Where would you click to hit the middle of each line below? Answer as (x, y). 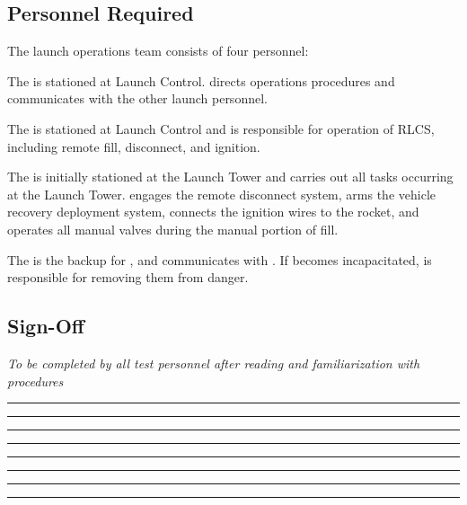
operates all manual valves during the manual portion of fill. (173, 229)
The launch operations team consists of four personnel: (158, 51)
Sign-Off (46, 326)
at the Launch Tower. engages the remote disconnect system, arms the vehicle (221, 194)
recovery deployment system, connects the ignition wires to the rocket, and (213, 212)
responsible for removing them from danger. (128, 277)
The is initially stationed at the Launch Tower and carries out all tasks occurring (230, 177)
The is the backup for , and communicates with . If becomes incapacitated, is (220, 259)
